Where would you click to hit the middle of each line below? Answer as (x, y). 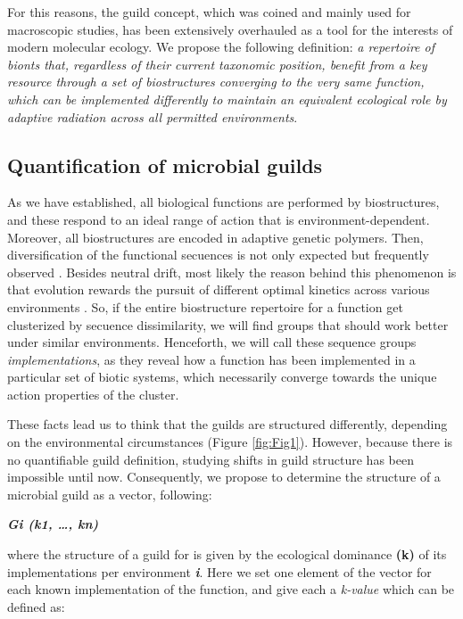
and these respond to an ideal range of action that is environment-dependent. (219, 219)
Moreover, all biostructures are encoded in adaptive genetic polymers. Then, (215, 237)
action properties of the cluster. (93, 394)
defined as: (36, 606)
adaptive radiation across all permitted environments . (153, 116)
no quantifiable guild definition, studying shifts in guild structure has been (211, 459)
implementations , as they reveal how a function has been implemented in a (211, 359)
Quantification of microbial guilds (165, 165)
